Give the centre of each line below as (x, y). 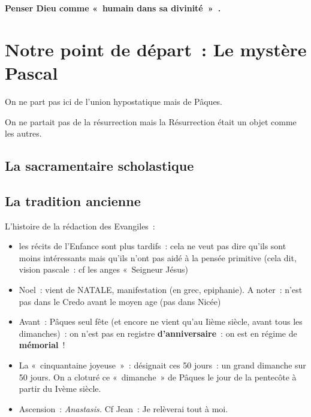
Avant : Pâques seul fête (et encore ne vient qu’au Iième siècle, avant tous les (161, 321)
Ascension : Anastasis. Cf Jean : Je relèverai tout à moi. (123, 408)
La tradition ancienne (73, 200)
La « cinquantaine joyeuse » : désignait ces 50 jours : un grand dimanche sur (162, 365)
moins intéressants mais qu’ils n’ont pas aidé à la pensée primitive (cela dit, (158, 257)
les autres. (23, 133)
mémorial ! (42, 345)
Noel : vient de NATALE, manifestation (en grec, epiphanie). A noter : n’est (161, 290)
